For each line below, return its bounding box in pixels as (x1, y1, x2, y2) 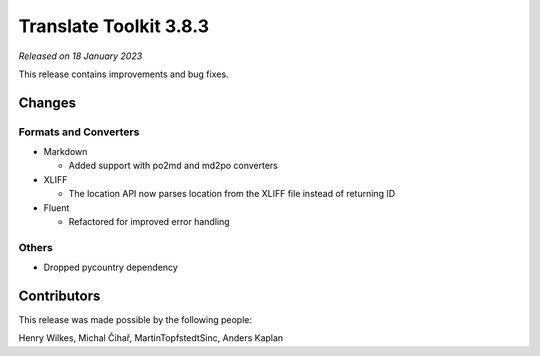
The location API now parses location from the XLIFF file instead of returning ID (68, 188, 396, 200)
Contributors (18, 288, 101, 304)
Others (18, 240, 54, 254)
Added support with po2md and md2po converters (68, 160, 279, 172)
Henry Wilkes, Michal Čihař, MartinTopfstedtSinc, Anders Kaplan (18, 332, 284, 344)
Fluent (43, 201, 70, 214)
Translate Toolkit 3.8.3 (18, 15, 210, 37)
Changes (18, 94, 77, 111)
